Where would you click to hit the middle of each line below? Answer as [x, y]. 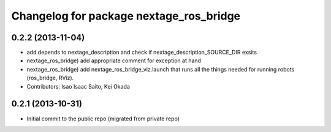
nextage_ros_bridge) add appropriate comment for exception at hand [114, 61]
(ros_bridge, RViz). [50, 78]
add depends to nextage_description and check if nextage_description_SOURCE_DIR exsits [142, 53]
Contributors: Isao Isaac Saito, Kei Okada [78, 86]
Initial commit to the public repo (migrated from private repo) [103, 119]
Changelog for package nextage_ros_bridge [126, 16]
